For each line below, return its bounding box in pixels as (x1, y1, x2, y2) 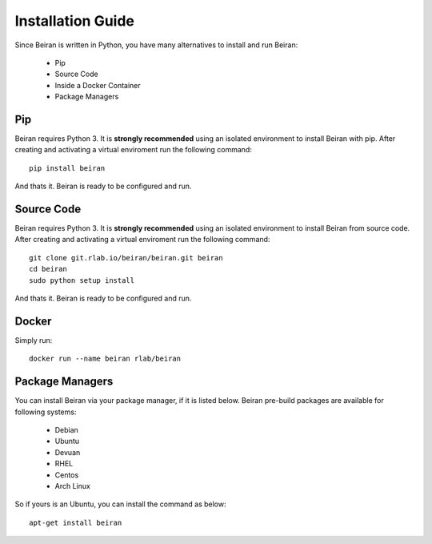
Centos (54, 469, 79, 480)
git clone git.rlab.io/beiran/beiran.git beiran (29, 253, 223, 262)
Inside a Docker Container (54, 80, 142, 90)
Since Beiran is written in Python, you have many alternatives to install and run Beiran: (14, 40, 298, 50)
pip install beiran (29, 163, 106, 172)
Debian (54, 425, 79, 435)
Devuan (54, 447, 81, 457)
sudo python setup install (29, 276, 135, 284)
